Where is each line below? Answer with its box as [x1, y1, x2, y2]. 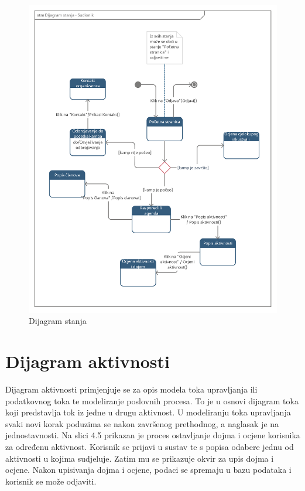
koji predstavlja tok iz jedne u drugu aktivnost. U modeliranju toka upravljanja [5, 406, 291, 418]
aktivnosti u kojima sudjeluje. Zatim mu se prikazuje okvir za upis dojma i [5, 452, 274, 464]
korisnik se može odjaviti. [5, 475, 97, 487]
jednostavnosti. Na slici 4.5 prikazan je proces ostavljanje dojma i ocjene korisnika [5, 429, 300, 441]
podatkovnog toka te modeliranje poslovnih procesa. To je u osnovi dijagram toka [5, 394, 299, 407]
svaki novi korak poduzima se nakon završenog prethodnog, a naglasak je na [5, 417, 279, 429]
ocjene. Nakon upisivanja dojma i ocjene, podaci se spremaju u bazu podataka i [5, 463, 292, 476]
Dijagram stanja [29, 315, 87, 327]
